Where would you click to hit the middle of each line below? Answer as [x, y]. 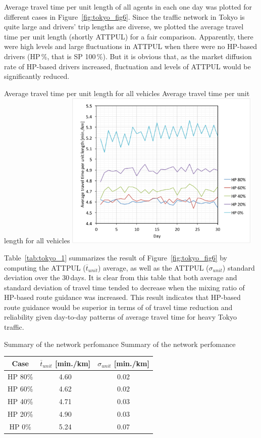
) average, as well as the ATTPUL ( [153, 267]
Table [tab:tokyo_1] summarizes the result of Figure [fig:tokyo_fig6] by [116, 257]
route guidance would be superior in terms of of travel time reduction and [118, 307]
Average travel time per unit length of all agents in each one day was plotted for [128, 7]
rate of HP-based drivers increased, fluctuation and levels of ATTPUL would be [127, 66]
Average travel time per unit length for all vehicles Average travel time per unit [127, 93]
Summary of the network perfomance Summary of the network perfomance [120, 344]
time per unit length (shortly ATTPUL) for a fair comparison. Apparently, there [129, 36]
